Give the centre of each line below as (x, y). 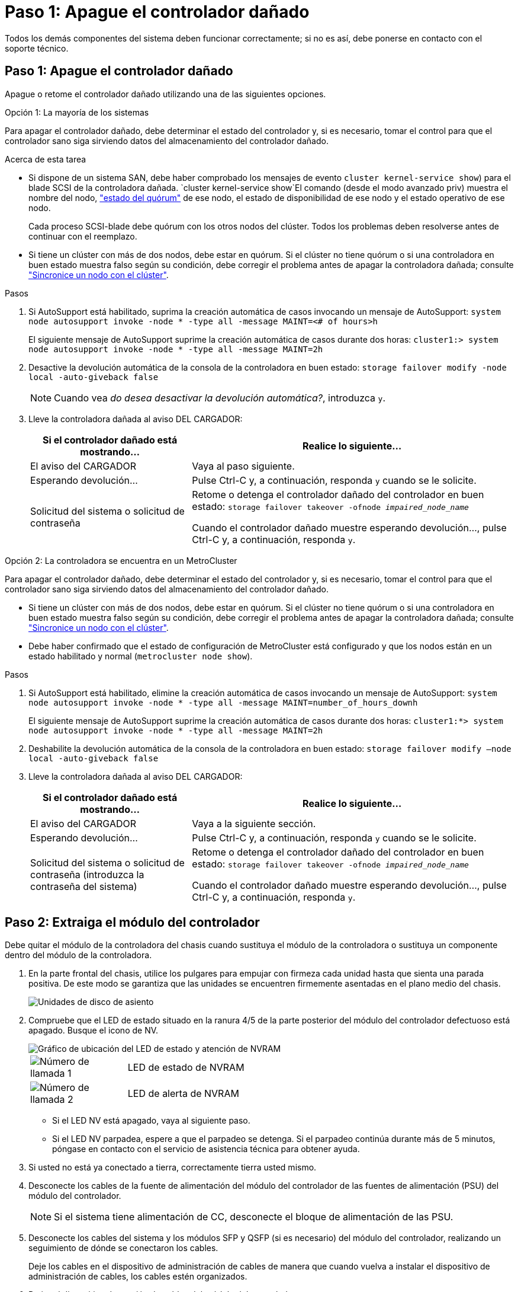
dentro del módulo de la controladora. (78, 955)
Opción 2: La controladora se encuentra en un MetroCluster (121, 560)
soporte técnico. (37, 48)
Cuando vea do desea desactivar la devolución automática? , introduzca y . (220, 398)
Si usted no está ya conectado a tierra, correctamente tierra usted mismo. (173, 1167)
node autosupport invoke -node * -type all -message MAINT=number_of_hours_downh (223, 702)
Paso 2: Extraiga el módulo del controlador (132, 923)
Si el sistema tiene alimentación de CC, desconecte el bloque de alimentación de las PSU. (254, 1217)
